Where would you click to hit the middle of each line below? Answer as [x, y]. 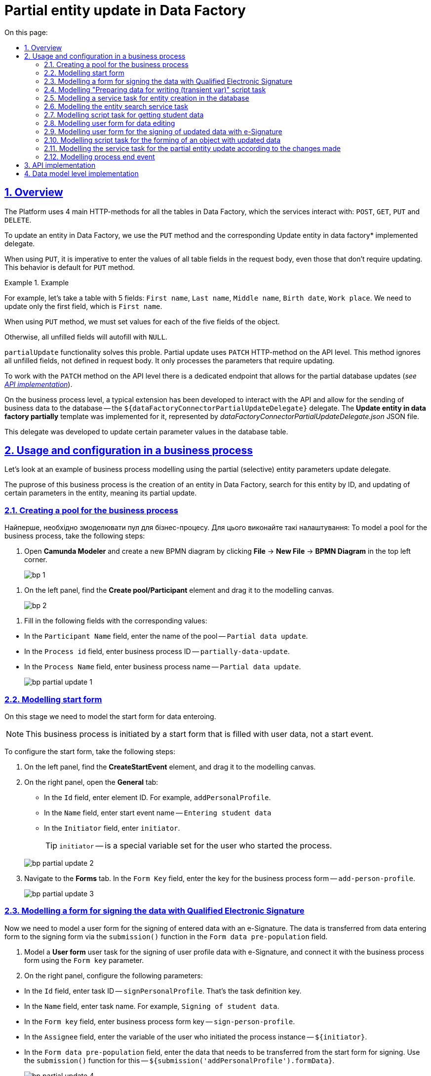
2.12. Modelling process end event [99, 156]
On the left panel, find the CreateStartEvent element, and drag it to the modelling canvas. [170, 767]
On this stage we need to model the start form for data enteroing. [110, 716]
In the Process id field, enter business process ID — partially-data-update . [157, 652]
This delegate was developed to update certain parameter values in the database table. [146, 431]
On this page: [26, 32]
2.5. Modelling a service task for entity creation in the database [147, 98]
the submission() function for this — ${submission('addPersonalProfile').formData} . [179, 1060]
